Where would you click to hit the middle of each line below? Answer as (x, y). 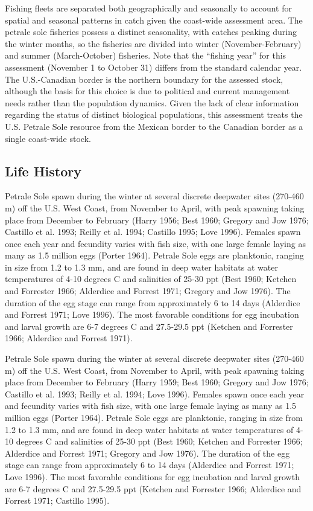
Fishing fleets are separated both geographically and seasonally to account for (148, 8)
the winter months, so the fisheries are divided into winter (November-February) (153, 43)
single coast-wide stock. (48, 138)
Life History (43, 171)
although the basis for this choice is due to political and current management (147, 91)
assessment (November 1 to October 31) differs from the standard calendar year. (153, 67)
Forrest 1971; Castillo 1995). (57, 500)
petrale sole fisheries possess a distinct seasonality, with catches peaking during (151, 32)
